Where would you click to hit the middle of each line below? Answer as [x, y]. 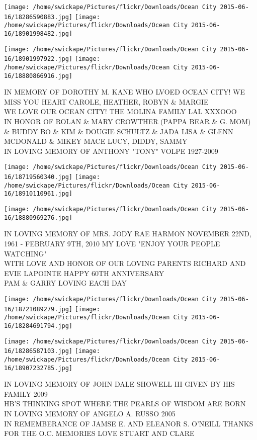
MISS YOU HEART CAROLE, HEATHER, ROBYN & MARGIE [106, 101]
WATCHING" [25, 253]
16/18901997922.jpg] [38, 59]
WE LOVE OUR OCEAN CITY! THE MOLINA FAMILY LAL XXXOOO [120, 111]
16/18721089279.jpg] [38, 309]
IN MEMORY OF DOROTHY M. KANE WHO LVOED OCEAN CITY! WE [124, 92]
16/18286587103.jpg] [38, 351]
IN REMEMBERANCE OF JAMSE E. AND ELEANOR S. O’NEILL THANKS [129, 423]
